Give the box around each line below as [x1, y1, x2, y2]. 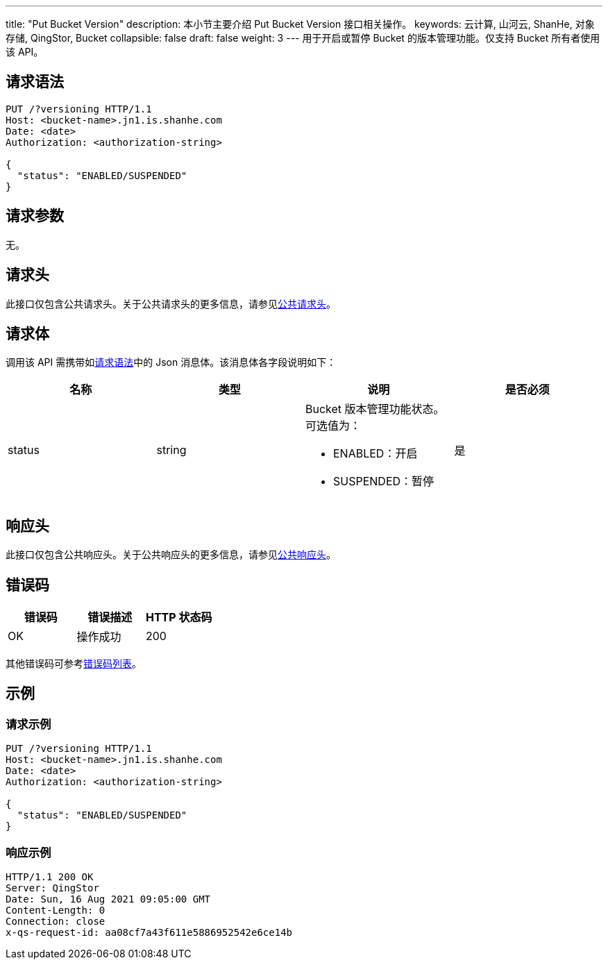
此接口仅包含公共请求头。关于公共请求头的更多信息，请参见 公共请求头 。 [6, 297, 336, 310]
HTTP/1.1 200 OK [6, 871, 94, 883]
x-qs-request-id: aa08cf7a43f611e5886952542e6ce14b [6, 927, 293, 939]
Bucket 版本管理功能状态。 [305, 402, 445, 417]
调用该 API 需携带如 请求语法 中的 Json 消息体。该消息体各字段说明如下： [6, 356, 337, 369]
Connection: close [6, 916, 105, 928]
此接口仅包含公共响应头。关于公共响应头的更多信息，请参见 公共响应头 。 [6, 548, 336, 561]
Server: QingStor [6, 882, 99, 894]
